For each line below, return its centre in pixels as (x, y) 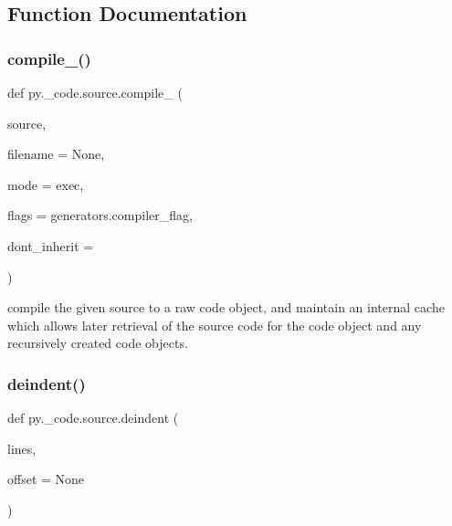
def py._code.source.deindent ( (93, 418)
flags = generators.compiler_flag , (100, 215)
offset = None (46, 479)
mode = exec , (46, 184)
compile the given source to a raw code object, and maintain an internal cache (226, 307)
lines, (22, 448)
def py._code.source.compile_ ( (95, 92)
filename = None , (56, 154)
